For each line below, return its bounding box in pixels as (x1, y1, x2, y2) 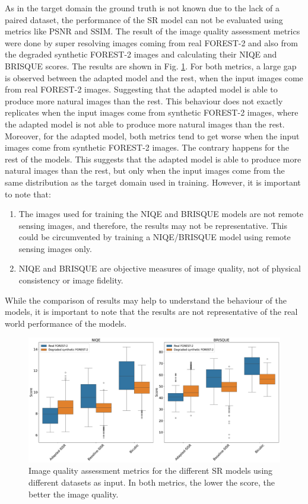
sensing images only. (18, 242, 92, 254)
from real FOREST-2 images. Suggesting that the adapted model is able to (5, 83, 278, 95)
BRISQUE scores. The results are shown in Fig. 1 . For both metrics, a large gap (5, 59, 297, 72)
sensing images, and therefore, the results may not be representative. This (18, 219, 287, 231)
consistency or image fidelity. (18, 274, 123, 286)
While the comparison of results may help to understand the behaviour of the (5, 294, 287, 306)
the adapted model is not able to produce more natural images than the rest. (5, 117, 285, 130)
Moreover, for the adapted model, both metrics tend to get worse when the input (5, 129, 300, 142)
